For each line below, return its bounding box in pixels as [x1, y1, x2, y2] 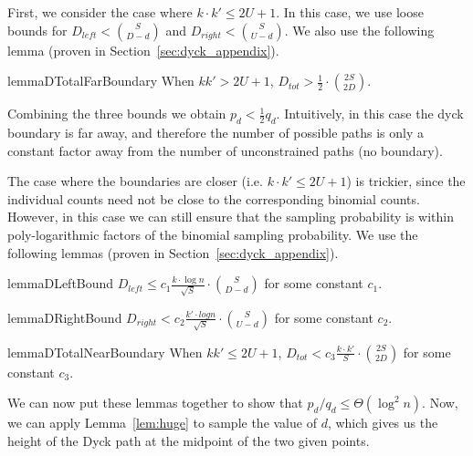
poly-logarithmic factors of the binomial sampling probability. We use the [7, 224, 418, 244]
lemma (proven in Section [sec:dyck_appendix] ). [7, 40, 279, 59]
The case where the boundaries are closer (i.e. [7, 171, 263, 191]
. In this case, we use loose [276, 3, 424, 21]
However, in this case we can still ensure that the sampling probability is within [7, 207, 455, 226]
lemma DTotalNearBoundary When [7, 342, 203, 361]
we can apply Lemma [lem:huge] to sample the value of [7, 413, 317, 432]
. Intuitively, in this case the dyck [276, 104, 464, 123]
